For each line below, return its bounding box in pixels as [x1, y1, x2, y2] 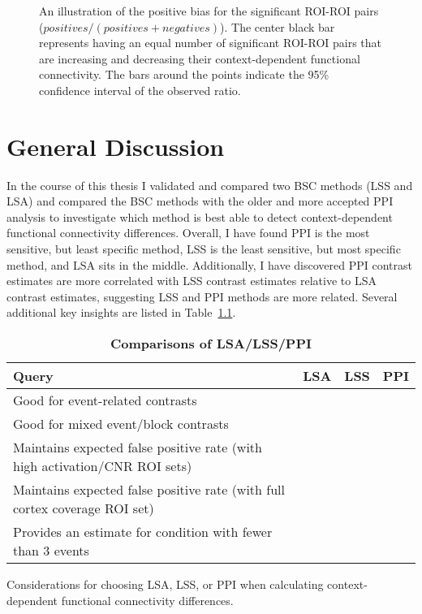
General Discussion [6, 129, 225, 162]
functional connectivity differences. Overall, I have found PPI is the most [6, 224, 370, 241]
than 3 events [13, 541, 89, 560]
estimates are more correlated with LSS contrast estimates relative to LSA [6, 272, 377, 289]
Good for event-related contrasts [13, 391, 197, 410]
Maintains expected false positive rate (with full [13, 480, 285, 499]
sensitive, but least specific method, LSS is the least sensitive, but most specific [6, 240, 401, 257]
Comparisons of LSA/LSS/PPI [110, 334, 312, 353]
